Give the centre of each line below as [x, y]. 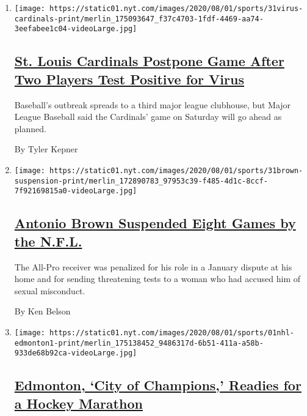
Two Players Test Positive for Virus [129, 79]
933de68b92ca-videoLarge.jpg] [76, 353]
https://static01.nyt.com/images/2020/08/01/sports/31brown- [176, 170]
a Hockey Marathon [78, 403]
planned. [30, 128]
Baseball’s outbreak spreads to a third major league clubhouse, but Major [153, 104]
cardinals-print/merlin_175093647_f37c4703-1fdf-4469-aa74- [139, 19]
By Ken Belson [42, 311]
